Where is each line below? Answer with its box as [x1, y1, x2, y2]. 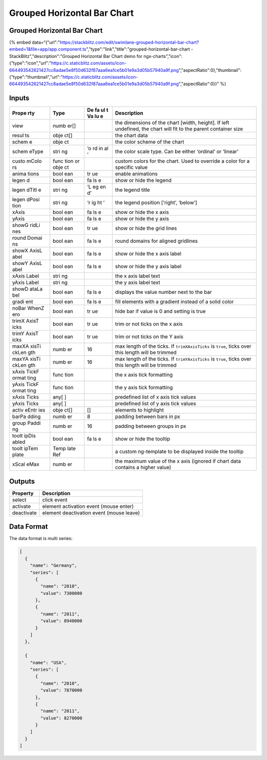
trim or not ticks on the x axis [115, 321, 183, 327]
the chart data [115, 132, 148, 139]
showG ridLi [12, 222, 41, 229]
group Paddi [12, 420, 41, 427]
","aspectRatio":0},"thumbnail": [178, 67, 242, 73]
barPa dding [12, 413, 41, 420]
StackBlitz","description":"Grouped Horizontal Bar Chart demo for [9, 53, 143, 59]
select [12, 496, 27, 503]
